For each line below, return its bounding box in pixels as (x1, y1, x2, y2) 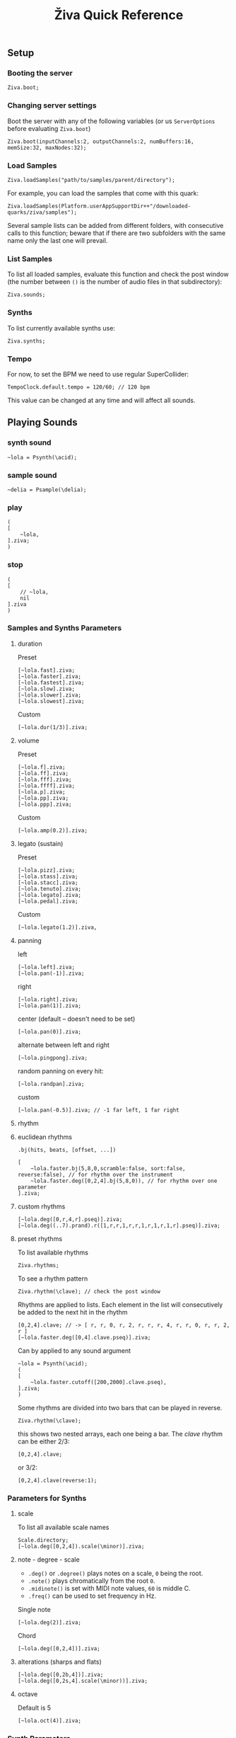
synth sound (7, 438, 52, 447)
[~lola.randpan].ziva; (17, 1080, 85, 1087)
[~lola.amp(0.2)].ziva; (17, 827, 88, 834)
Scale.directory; (17, 1537, 69, 1544)
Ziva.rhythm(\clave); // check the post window (17, 1288, 160, 1295)
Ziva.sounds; (7, 291, 46, 299)
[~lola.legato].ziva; (17, 891, 81, 898)
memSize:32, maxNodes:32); (7, 144, 87, 151)
